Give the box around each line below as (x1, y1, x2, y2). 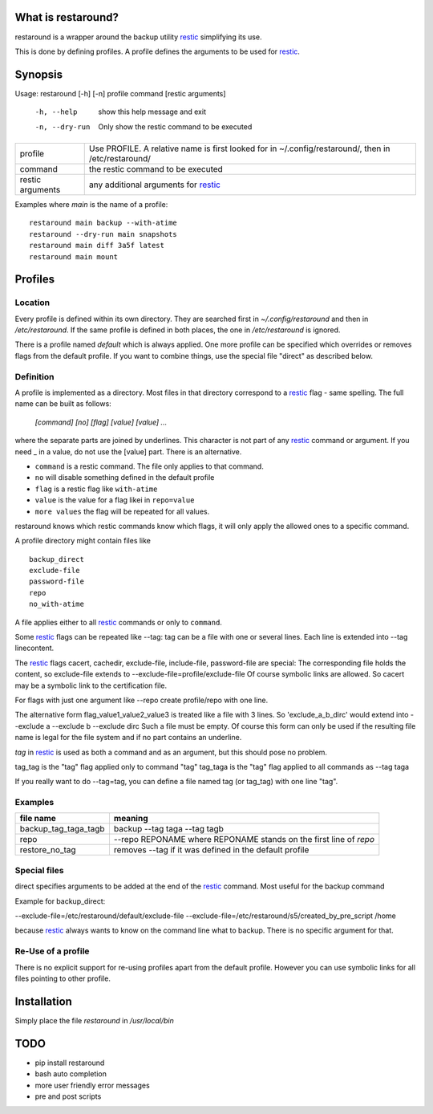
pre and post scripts (34, 1092, 102, 1101)
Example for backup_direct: (14, 896, 106, 906)
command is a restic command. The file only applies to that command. (34, 461, 264, 471)
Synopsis (14, 67, 63, 81)
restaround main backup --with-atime (29, 218, 178, 228)
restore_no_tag (19, 844, 76, 856)
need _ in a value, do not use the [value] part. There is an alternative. (14, 446, 242, 457)
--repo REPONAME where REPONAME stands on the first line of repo (113, 834, 374, 845)
